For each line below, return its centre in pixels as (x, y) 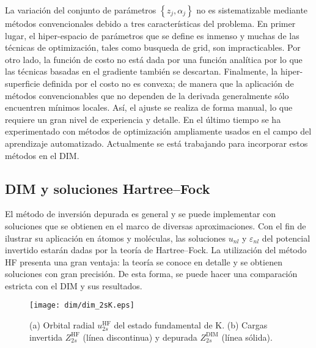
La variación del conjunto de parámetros (81, 10)
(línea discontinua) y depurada (140, 337)
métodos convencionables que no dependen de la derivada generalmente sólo (147, 95)
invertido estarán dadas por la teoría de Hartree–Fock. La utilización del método (156, 250)
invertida (46, 337)
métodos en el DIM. (42, 155)
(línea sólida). (247, 337)
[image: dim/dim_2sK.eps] (82, 305)
